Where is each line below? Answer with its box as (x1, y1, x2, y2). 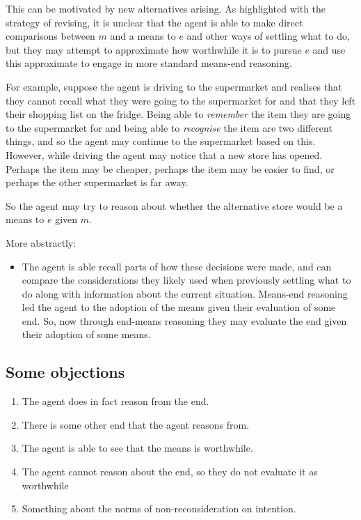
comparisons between (6, 29, 95, 43)
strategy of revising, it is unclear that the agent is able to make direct (6, 15, 303, 29)
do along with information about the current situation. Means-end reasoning (22, 286, 348, 300)
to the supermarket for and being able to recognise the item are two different (6, 120, 332, 135)
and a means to (110, 29, 176, 43)
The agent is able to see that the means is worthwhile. (22, 441, 253, 455)
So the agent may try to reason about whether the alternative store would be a (6, 198, 343, 213)
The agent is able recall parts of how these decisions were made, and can (22, 259, 332, 273)
